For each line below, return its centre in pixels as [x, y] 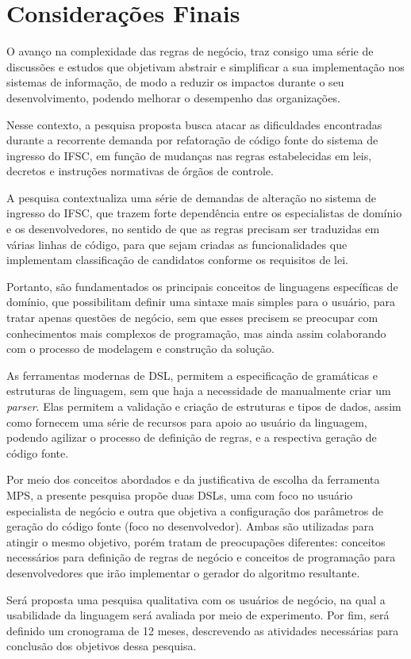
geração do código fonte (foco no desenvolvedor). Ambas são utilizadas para [190, 526]
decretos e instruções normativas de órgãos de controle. [140, 171]
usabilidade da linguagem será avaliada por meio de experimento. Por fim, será [198, 615]
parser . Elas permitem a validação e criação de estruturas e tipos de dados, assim [204, 406]
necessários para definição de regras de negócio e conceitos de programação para [201, 557]
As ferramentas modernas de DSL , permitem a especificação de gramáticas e [192, 375]
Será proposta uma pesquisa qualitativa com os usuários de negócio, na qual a [196, 599]
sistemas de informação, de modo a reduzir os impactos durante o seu [175, 82]
